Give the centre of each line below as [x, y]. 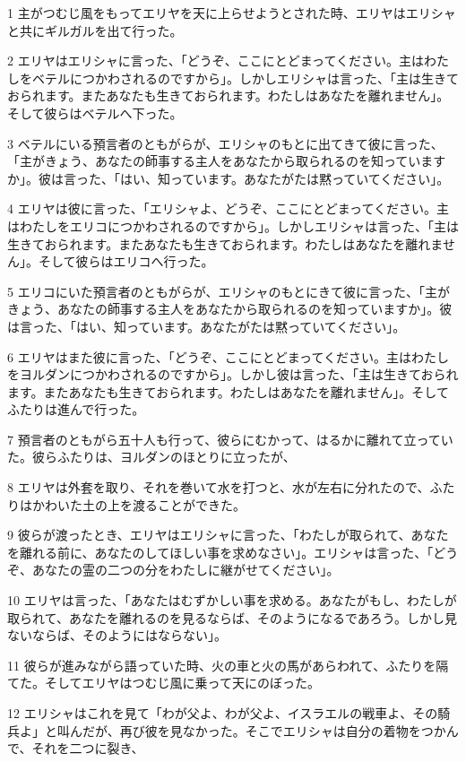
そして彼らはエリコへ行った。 [126, 261]
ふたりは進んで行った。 [76, 409]
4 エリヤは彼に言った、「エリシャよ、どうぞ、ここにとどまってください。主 [228, 208]
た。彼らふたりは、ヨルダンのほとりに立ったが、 [151, 457]
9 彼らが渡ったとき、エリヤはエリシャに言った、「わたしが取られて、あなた [228, 535]
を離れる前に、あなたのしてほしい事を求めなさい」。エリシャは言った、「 [220, 552]
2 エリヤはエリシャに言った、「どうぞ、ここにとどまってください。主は [216, 61]
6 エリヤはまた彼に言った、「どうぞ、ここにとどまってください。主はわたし [228, 356]
